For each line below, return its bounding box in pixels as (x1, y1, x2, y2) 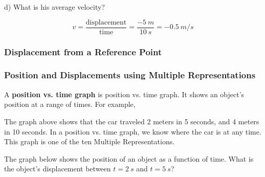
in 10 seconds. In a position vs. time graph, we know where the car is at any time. (4, 126, 261, 137)
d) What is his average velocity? (4, 2, 105, 12)
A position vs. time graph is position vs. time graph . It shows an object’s (4, 88, 245, 99)
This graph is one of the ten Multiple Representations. (4, 136, 175, 147)
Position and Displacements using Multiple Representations (4, 69, 256, 81)
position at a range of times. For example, (4, 99, 136, 109)
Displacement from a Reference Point (4, 45, 162, 58)
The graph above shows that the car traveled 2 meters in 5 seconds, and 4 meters (4, 116, 259, 126)
